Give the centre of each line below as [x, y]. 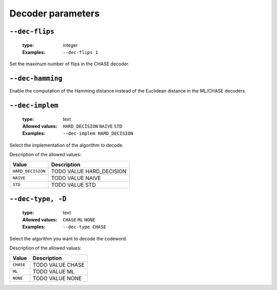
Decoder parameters [55, 13]
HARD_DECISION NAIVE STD [93, 126]
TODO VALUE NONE [57, 278]
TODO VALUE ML [54, 271]
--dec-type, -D [38, 199]
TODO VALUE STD [73, 185]
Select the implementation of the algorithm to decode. [66, 145]
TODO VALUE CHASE [58, 265]
